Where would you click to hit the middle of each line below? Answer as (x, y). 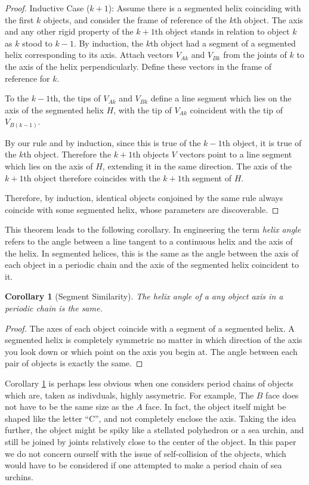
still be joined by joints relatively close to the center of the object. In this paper (151, 441)
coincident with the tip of (237, 109)
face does (282, 395)
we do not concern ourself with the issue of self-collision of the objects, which (146, 453)
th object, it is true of (262, 142)
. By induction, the (108, 43)
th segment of (207, 177)
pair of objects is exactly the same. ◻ (74, 363)
